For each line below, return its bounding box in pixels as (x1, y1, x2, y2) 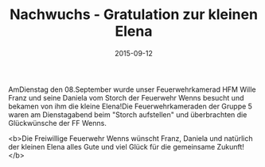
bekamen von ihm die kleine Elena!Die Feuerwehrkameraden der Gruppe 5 (8, 101, 253, 111)
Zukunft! (216, 142, 244, 151)
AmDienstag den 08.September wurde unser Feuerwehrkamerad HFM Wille (8, 85, 256, 94)
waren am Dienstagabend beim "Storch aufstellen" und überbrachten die (8, 109, 247, 120)
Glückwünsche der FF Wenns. (8, 118, 107, 127)
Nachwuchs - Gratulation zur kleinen (9, 6, 259, 24)
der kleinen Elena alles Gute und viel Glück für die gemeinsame (8, 142, 216, 151)
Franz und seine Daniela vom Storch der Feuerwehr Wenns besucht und (8, 93, 244, 102)
